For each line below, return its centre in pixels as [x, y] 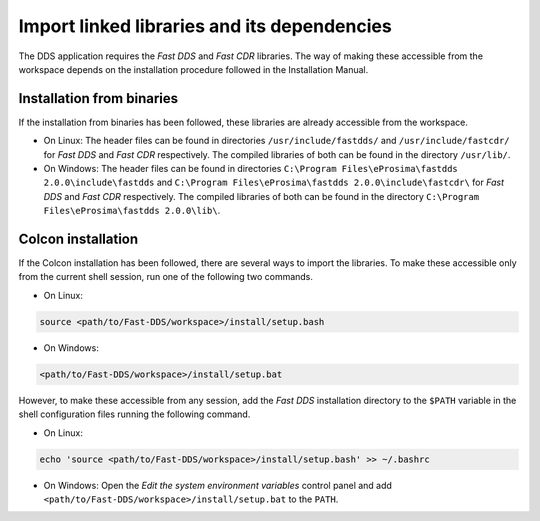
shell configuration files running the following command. [134, 414]
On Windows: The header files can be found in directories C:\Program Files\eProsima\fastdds [251, 169]
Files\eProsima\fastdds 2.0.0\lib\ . [132, 211]
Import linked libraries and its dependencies [205, 26]
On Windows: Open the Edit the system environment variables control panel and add [217, 485]
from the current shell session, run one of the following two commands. [166, 277]
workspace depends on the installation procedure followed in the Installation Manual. [193, 69]
